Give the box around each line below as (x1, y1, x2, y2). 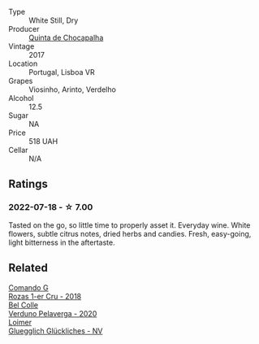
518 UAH (28, 137, 58, 146)
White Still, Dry (28, 15, 79, 25)
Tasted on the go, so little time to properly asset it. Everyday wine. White (8, 220, 251, 230)
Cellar (8, 146, 28, 155)
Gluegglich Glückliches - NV (8, 325, 103, 336)
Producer (8, 24, 40, 33)
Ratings (8, 177, 49, 191)
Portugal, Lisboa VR (28, 67, 95, 76)
